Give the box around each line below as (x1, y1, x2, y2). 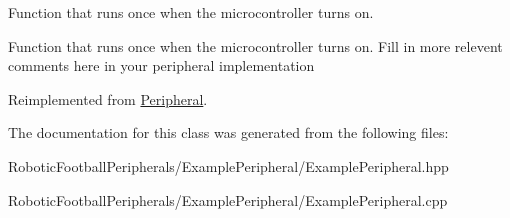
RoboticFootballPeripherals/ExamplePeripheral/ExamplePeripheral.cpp (8, 189, 448, 210)
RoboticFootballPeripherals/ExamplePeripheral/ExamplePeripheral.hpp (8, 155, 449, 176)
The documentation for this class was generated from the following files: (8, 122, 449, 143)
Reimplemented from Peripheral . (8, 88, 208, 109)
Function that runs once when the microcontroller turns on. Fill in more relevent (8, 35, 503, 56)
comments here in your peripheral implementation (8, 55, 315, 76)
